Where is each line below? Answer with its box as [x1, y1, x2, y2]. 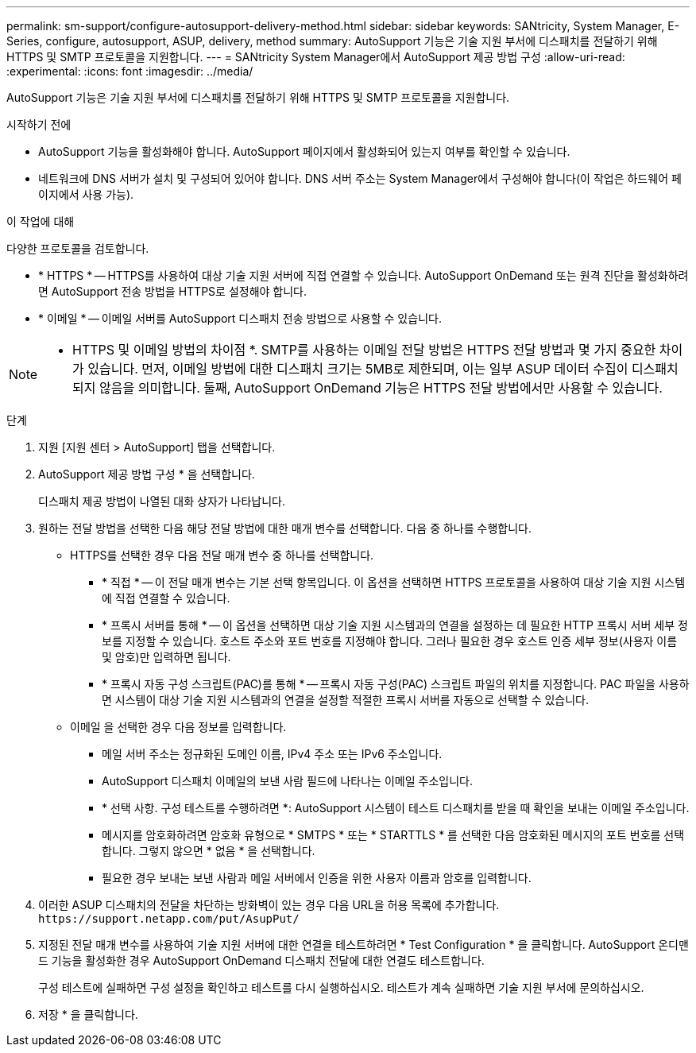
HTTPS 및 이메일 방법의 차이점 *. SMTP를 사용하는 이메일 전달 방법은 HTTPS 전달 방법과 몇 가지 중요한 [72, 342, 656, 358]
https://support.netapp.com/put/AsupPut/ [38, 912, 300, 925]
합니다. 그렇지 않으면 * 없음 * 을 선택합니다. [102, 844, 315, 857]
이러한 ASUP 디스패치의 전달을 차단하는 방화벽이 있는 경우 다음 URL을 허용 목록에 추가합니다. [38, 898, 500, 912]
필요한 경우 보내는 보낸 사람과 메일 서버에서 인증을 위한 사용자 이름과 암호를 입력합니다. [102, 871, 532, 885]
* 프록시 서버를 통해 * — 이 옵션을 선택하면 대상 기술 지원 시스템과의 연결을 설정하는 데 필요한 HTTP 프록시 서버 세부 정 [102, 618, 688, 632]
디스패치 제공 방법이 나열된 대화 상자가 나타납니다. [38, 494, 286, 508]
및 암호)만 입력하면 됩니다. [102, 650, 231, 664]
